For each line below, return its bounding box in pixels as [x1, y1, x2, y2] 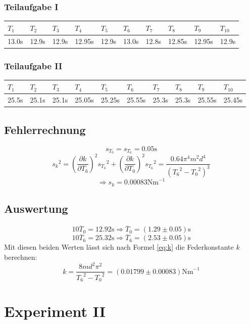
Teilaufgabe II [4, 59, 63, 72]
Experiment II [4, 301, 106, 321]
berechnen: [4, 252, 37, 262]
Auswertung [4, 201, 68, 216]
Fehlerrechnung [4, 121, 86, 137]
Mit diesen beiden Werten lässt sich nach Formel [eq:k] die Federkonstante [4, 242, 234, 252]
